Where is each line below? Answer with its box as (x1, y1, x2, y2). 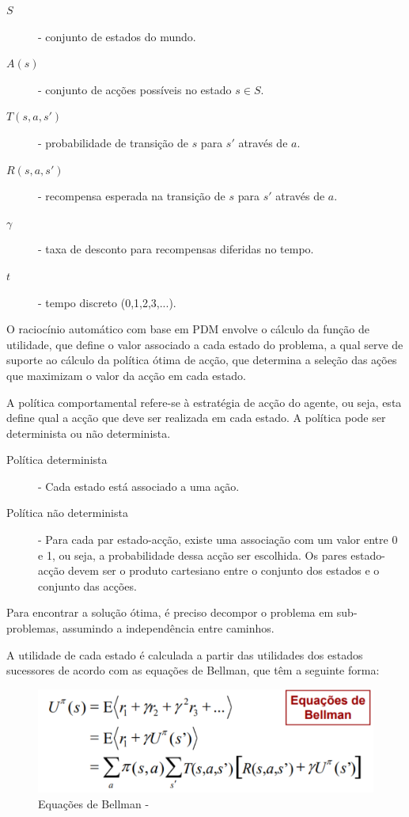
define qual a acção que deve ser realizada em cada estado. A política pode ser (6, 409, 386, 426)
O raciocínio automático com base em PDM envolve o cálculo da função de (6, 321, 369, 337)
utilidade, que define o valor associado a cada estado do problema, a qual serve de (6, 336, 403, 352)
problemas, (6, 620, 59, 636)
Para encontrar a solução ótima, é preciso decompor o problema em (6, 604, 334, 621)
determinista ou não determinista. (6, 424, 171, 441)
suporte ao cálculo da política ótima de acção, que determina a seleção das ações (6, 351, 397, 368)
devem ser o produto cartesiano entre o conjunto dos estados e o (68, 562, 380, 579)
